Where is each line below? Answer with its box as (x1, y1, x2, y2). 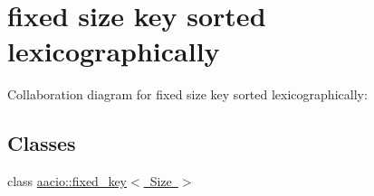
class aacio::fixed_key (7, 172, 127, 191)
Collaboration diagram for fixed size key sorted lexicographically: (7, 85, 368, 104)
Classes (7, 129, 76, 157)
